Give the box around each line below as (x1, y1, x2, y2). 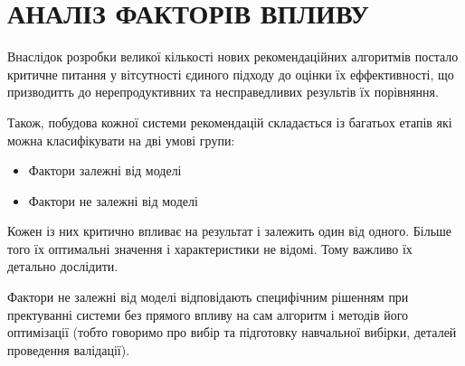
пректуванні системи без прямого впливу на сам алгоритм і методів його (7, 305, 409, 324)
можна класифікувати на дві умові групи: (7, 130, 235, 149)
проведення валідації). (7, 340, 130, 359)
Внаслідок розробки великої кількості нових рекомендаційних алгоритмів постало (7, 47, 459, 66)
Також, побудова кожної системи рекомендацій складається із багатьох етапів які (7, 112, 452, 131)
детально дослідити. (7, 257, 119, 276)
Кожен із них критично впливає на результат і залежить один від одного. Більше (7, 221, 452, 240)
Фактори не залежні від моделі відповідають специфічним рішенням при (7, 287, 409, 306)
